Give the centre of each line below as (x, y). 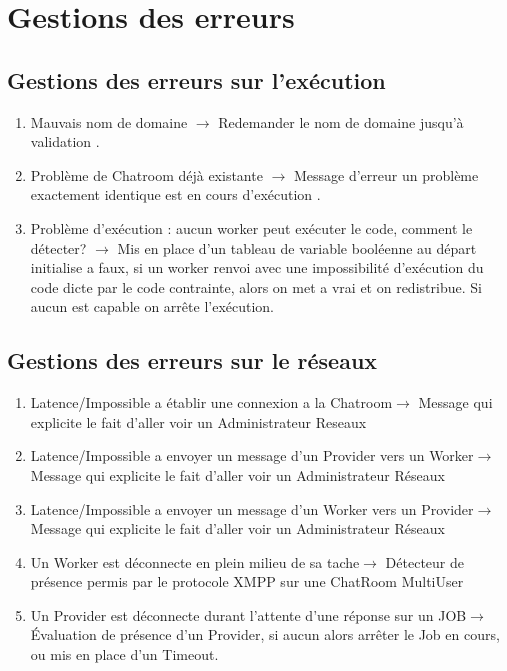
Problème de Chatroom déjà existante (146, 174)
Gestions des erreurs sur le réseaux (192, 360)
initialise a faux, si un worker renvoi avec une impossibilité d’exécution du (257, 267)
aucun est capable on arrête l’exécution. (152, 306)
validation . (65, 141)
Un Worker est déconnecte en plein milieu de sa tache (195, 561)
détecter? (58, 247)
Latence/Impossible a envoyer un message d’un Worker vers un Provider (252, 508)
